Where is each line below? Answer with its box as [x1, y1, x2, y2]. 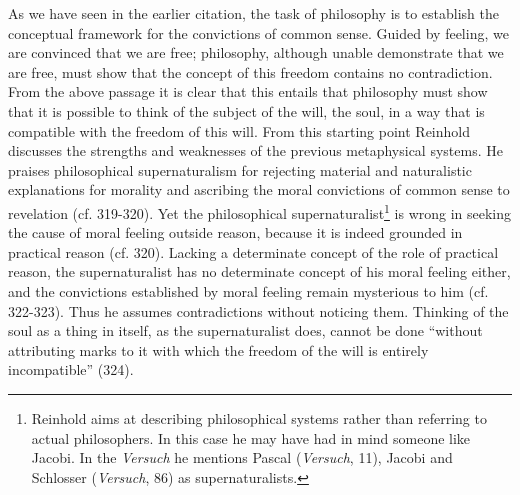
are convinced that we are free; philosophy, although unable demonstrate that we [8, 42, 504, 63]
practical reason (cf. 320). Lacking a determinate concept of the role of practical [8, 241, 499, 262]
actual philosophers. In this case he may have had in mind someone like [31, 427, 471, 448]
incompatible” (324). [8, 359, 134, 380]
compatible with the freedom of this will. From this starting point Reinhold [8, 120, 470, 141]
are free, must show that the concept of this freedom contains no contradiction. [8, 61, 493, 82]
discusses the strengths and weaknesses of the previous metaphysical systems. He [8, 140, 503, 161]
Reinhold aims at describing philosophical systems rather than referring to [31, 407, 487, 428]
